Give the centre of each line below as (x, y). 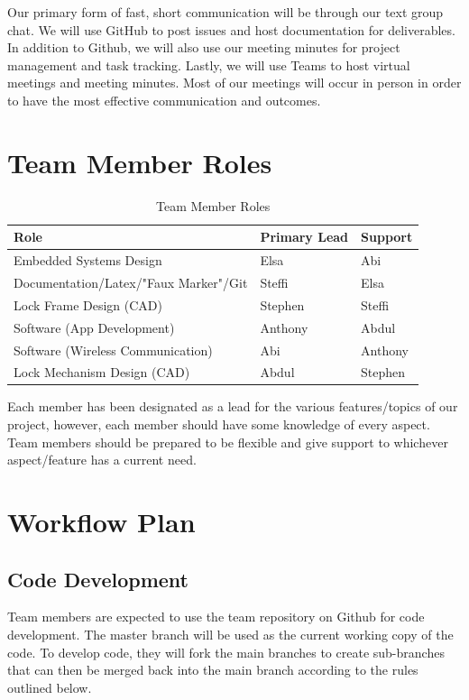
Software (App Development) (94, 327)
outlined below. (50, 687)
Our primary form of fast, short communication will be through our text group (225, 12)
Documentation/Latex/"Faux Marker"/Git (131, 282)
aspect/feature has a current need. (102, 460)
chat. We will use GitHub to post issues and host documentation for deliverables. (231, 29)
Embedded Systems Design (88, 260)
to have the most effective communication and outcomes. (164, 100)
